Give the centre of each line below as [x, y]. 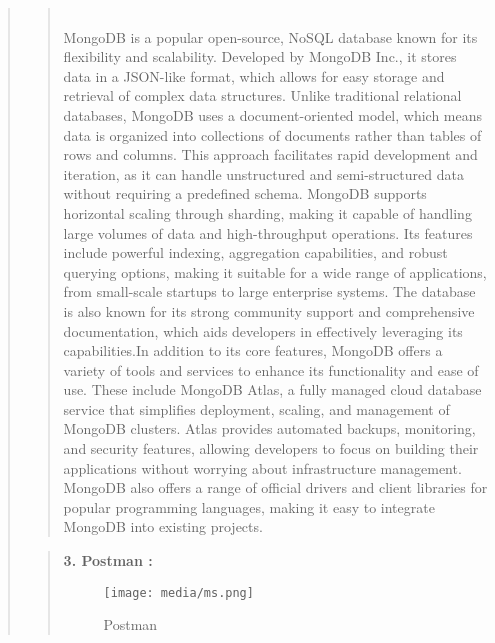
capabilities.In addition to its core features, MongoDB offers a [253, 350]
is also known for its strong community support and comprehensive [269, 310]
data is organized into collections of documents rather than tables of [272, 134]
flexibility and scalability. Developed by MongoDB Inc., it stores [260, 56]
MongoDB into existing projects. [163, 526]
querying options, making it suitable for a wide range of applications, [275, 271]
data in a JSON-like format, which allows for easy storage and [254, 75]
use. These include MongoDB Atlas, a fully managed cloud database [272, 389]
